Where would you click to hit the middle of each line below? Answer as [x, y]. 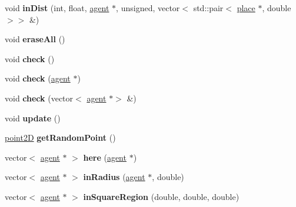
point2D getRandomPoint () [60, 138]
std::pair [208, 8]
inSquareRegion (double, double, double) [161, 196]
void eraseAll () [35, 39]
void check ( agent [38, 78]
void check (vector [39, 98]
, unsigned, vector [148, 8]
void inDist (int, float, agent [57, 8]
